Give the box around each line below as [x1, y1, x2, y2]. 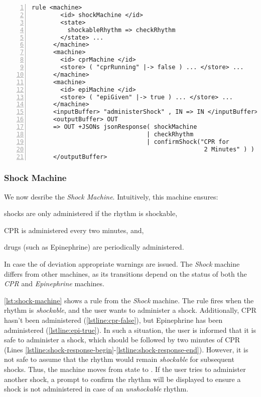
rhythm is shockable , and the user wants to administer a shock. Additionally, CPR [4, 305, 256, 315]
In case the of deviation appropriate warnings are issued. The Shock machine [4, 258, 240, 269]
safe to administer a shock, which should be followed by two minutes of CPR [4, 334, 240, 345]
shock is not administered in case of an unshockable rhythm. [4, 383, 189, 394]
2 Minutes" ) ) [204, 145, 254, 153]
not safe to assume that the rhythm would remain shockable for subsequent [4, 354, 234, 364]
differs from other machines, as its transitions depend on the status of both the [4, 268, 247, 279]
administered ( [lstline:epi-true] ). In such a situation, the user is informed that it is [4, 324, 256, 335]
